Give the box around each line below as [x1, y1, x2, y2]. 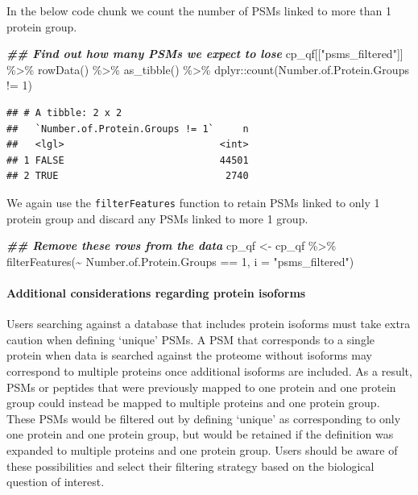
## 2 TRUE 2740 [6, 170, 249, 182]
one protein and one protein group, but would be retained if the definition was [6, 426, 394, 443]
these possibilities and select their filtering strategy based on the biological [6, 457, 375, 474]
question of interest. [6, 473, 105, 490]
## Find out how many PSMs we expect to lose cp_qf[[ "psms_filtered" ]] [6, 45, 404, 62]
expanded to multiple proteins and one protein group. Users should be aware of [6, 441, 398, 458]
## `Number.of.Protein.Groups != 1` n [6, 123, 249, 135]
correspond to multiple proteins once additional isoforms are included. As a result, [6, 362, 412, 379]
